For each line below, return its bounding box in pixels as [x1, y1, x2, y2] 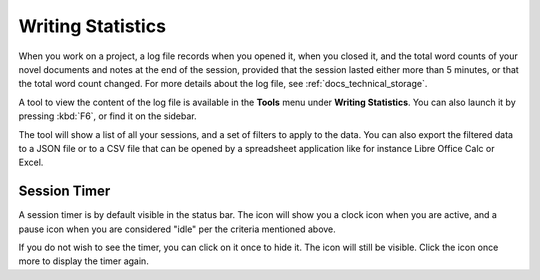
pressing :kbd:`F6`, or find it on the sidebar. [18, 110, 197, 122]
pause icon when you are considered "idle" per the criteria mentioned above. [18, 223, 337, 235]
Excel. [18, 156, 44, 169]
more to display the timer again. [18, 255, 149, 267]
